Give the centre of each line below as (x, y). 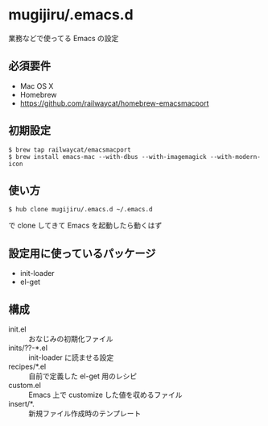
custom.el (25, 385)
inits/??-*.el (28, 348)
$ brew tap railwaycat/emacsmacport (70, 150)
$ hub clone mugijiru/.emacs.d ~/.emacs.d (80, 210)
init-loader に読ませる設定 (71, 357)
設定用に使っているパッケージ (82, 253)
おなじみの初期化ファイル (71, 339)
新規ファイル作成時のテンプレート (85, 413)
